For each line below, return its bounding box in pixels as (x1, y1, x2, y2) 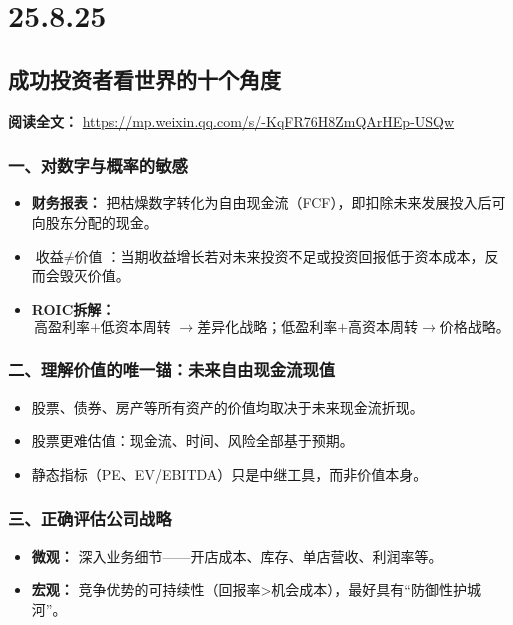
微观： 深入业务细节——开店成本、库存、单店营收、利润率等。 (31, 545, 443, 566)
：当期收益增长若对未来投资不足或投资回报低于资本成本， (106, 245, 485, 266)
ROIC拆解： (31, 298, 116, 319)
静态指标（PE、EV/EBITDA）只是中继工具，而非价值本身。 (31, 463, 428, 484)
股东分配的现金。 (45, 211, 158, 232)
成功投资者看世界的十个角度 (8, 63, 281, 94)
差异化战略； (197, 321, 282, 336)
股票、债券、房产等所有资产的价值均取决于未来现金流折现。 (31, 396, 424, 417)
